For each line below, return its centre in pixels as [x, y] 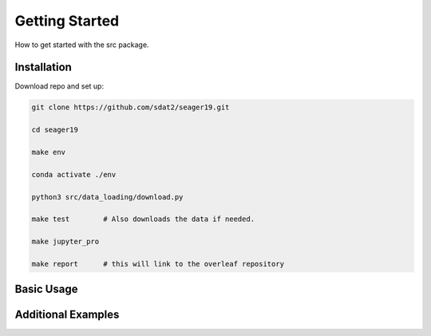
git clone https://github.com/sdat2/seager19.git [130, 107]
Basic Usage [46, 289]
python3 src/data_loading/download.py [107, 197]
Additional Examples [67, 315]
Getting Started [67, 21]
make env [49, 152]
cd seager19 [55, 130]
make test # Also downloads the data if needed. [143, 219]
